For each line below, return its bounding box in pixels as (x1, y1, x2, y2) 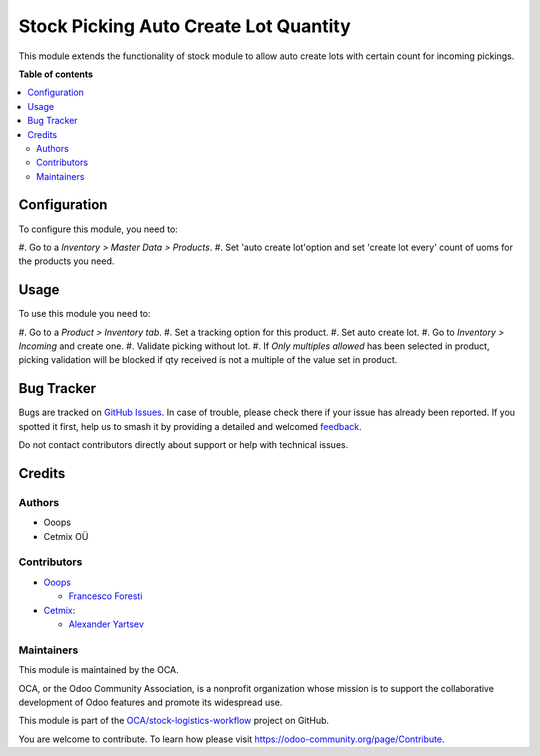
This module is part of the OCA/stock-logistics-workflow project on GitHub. (18, 715, 330, 727)
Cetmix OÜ (43, 530, 89, 542)
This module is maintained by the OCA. (18, 664, 179, 676)
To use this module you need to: (18, 308, 151, 320)
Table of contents (18, 68, 94, 80)
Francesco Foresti (68, 590, 143, 602)
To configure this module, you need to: (18, 223, 179, 235)
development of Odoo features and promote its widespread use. (18, 696, 283, 708)
